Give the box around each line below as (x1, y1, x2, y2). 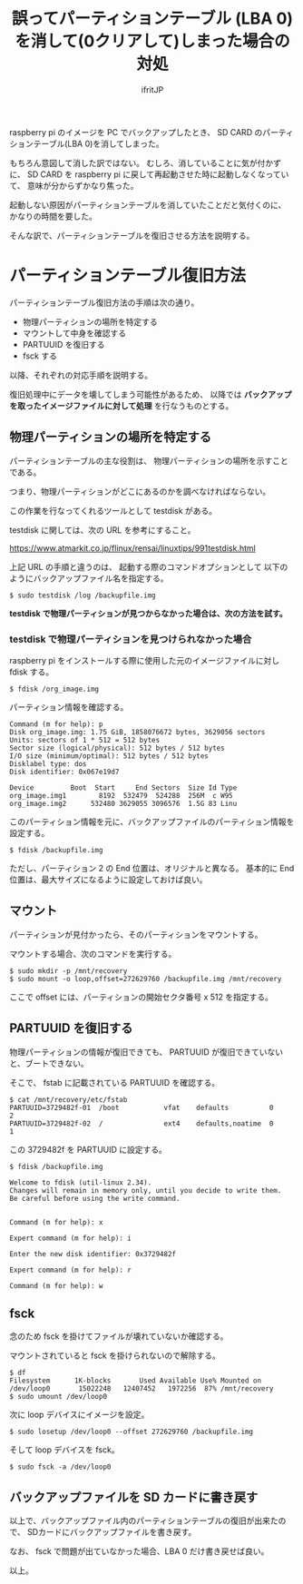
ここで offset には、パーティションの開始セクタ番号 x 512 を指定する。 (9, 991, 274, 1002)
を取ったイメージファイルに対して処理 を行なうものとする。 (9, 400, 234, 411)
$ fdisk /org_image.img (9, 684, 100, 694)
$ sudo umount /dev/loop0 (9, 1392, 107, 1402)
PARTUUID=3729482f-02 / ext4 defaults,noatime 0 (9, 1118, 274, 1128)
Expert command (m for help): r (9, 1265, 132, 1274)
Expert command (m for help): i (9, 1234, 132, 1243)
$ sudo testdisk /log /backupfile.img (9, 591, 156, 600)
